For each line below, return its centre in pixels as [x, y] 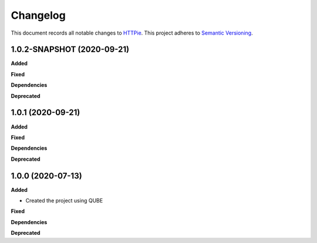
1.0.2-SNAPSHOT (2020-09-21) [70, 50]
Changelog [38, 15]
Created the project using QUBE [64, 200]
